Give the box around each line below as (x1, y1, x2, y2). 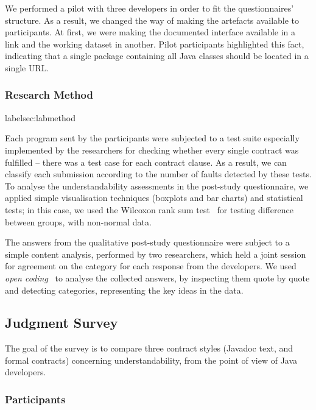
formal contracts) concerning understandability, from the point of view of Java (5, 353, 298, 366)
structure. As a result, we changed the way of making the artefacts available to (5, 13, 300, 26)
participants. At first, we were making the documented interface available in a (5, 26, 296, 38)
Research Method (5, 87, 93, 102)
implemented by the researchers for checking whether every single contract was (5, 143, 299, 156)
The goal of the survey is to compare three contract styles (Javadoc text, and (5, 342, 293, 355)
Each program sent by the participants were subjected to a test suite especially (5, 132, 300, 144)
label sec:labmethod (5, 111, 75, 124)
